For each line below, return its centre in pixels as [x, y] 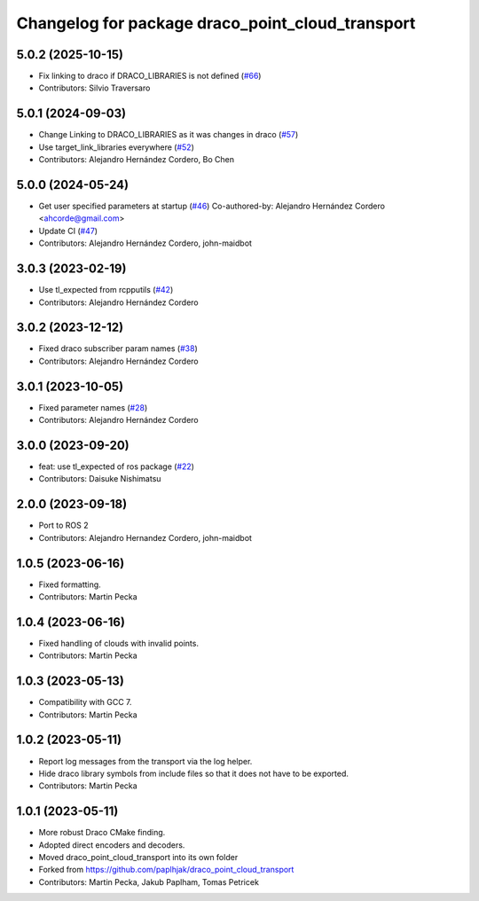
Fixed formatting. [70, 584]
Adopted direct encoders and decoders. [112, 845]
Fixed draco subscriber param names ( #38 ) [118, 349]
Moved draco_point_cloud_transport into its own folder [138, 857]
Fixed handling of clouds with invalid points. [119, 643]
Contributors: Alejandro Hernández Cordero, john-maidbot [145, 243]
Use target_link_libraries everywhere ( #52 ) [116, 147]
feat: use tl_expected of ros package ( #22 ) [117, 466]
